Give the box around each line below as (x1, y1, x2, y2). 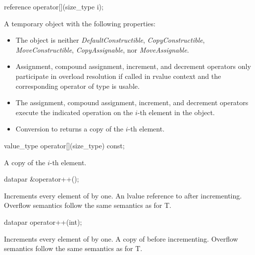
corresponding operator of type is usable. (15, 80, 140, 91)
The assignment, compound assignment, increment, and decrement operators (15, 97, 249, 108)
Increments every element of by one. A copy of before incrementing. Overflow (4, 233, 238, 244)
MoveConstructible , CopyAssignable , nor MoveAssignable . (15, 44, 189, 55)
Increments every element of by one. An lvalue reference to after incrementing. (4, 190, 242, 200)
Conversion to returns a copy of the (15, 124, 124, 134)
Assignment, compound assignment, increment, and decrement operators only (15, 61, 251, 71)
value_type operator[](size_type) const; (4, 140, 125, 150)
